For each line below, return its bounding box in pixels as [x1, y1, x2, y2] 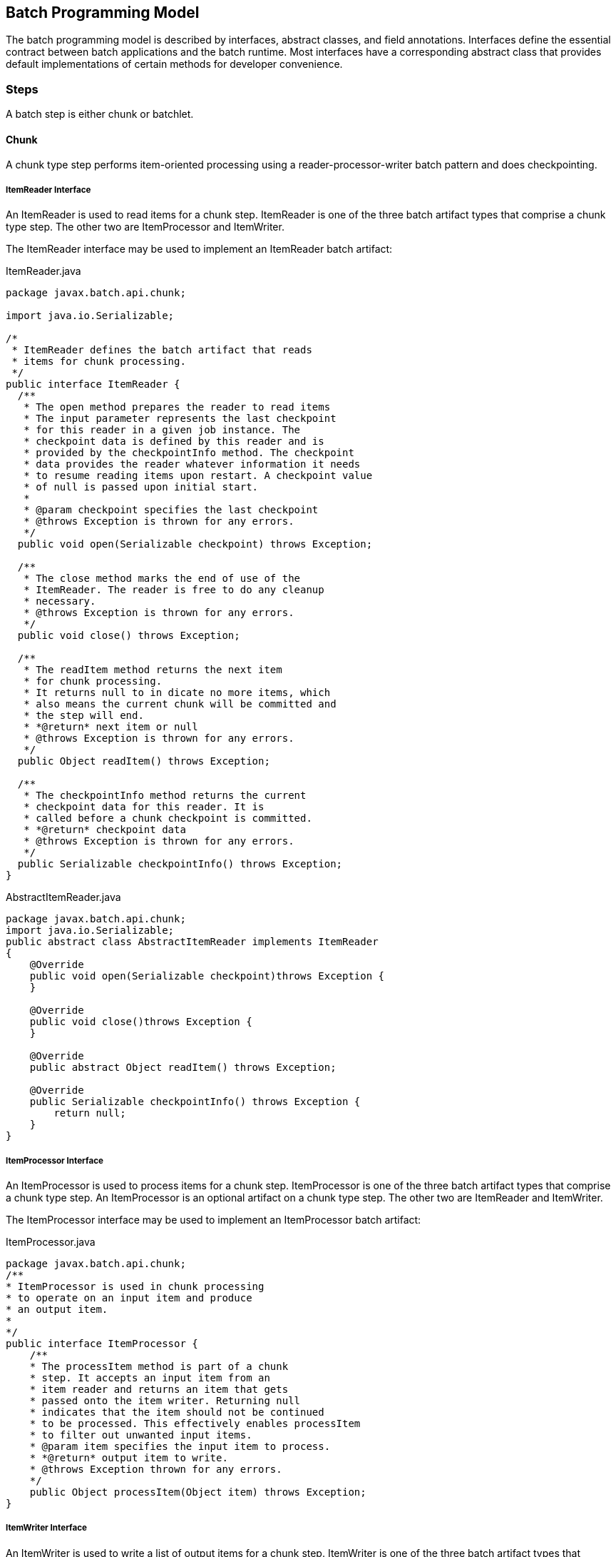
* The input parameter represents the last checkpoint [24, 413, 337, 425]
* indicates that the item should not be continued [29, 1406, 324, 1418]
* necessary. [24, 595, 96, 608]
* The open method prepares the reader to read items [24, 401, 331, 413]
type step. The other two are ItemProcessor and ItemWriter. [6, 221, 284, 233]
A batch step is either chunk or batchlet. [6, 108, 194, 121]
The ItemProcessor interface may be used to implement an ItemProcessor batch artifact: [6, 1213, 421, 1226]
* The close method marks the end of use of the [24, 573, 301, 585]
